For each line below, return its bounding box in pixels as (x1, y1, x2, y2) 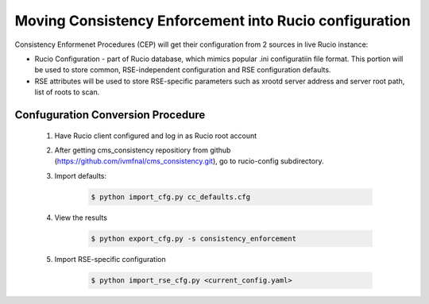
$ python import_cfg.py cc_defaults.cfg (91, 192, 250, 202)
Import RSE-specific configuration (54, 254, 166, 264)
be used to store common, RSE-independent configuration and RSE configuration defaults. (34, 65, 331, 75)
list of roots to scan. (34, 87, 100, 97)
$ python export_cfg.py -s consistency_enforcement (91, 234, 297, 243)
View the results (54, 213, 107, 222)
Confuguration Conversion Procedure (14, 108, 206, 121)
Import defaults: (54, 171, 107, 180)
